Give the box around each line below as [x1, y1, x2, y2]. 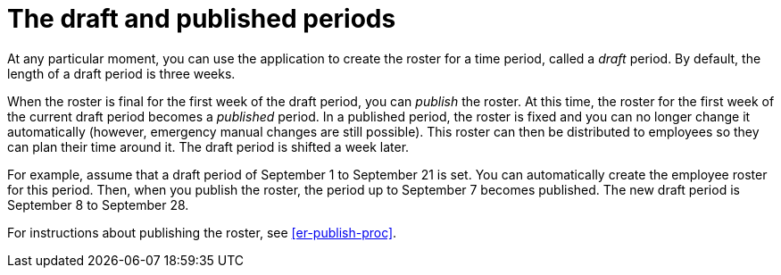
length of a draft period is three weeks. [7, 65, 236, 81]
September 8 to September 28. [7, 196, 189, 212]
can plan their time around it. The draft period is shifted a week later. [7, 138, 410, 154]
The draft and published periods [7, 4, 396, 34]
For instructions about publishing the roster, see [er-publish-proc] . [7, 224, 397, 240]
